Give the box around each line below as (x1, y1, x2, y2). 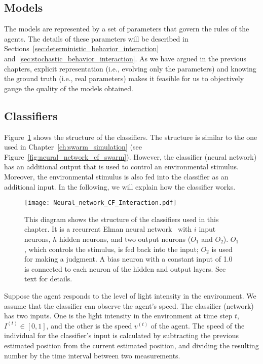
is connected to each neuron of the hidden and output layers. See (24, 263, 226, 274)
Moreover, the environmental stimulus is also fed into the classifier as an (4, 171, 229, 181)
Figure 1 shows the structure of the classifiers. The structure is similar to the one (4, 131, 257, 142)
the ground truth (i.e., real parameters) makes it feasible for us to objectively (4, 73, 244, 84)
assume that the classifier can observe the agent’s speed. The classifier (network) (4, 300, 254, 311)
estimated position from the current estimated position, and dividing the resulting (4, 340, 259, 350)
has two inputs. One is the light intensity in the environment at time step (4, 310, 233, 321)
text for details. (24, 273, 72, 284)
